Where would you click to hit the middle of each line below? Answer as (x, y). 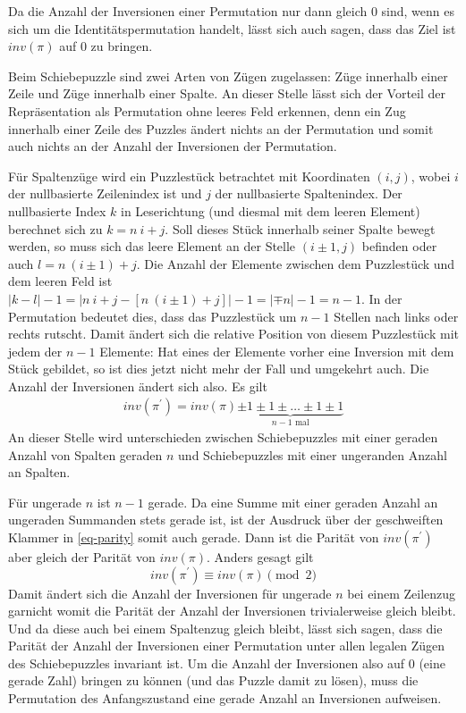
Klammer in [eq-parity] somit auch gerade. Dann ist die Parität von (194, 537)
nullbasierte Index (57, 210)
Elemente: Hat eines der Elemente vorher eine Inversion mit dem (277, 351)
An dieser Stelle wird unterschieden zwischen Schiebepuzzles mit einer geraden (223, 436)
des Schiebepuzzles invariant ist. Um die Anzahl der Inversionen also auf (207, 663)
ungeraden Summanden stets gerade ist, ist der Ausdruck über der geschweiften (226, 520)
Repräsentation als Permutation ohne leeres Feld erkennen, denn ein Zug (207, 110)
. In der (382, 298)
